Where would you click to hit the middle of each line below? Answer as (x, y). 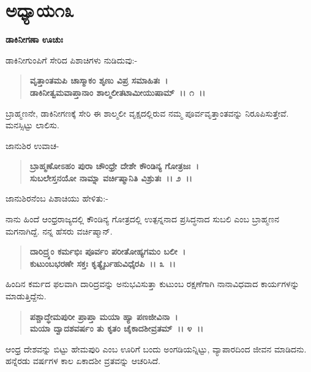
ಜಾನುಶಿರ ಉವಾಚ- (32, 145)
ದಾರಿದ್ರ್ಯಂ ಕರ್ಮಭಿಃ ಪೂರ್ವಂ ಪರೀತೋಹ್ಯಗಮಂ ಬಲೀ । (108, 251)
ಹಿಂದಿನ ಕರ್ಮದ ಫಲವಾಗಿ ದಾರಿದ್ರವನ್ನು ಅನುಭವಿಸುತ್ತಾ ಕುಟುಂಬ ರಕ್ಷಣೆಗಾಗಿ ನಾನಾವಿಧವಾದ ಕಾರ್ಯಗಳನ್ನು (152, 284)
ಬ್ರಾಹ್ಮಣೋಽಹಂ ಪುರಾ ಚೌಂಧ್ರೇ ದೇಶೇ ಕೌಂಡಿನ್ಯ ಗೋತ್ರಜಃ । (114, 166)
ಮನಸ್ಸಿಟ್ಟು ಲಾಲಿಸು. (32, 125)
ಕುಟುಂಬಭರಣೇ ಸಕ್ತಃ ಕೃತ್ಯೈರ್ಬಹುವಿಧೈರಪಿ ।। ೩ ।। (103, 263)
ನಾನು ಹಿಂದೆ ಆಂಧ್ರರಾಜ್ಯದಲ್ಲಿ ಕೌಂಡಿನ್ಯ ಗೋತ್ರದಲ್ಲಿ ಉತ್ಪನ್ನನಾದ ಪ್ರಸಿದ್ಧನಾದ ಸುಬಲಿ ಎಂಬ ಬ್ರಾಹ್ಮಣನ (143, 219)
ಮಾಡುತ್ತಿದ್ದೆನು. (26, 296)
